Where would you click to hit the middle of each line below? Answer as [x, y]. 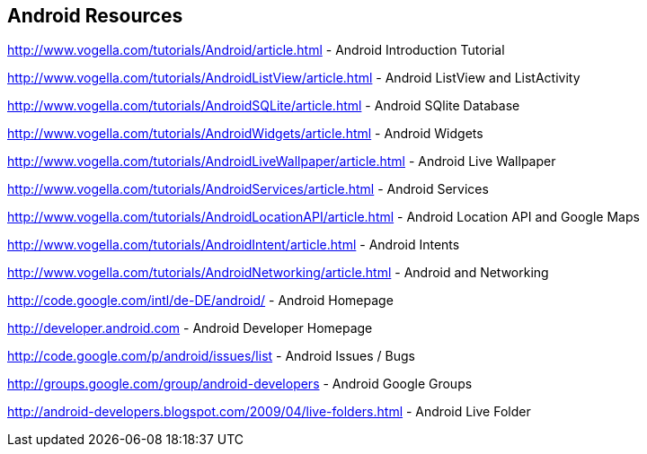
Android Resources [95, 16]
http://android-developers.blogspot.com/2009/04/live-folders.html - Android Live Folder [269, 412]
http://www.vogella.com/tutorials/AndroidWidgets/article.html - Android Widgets [245, 134]
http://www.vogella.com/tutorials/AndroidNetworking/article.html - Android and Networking [278, 273]
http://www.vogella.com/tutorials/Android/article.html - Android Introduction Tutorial [256, 50]
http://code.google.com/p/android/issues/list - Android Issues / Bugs [211, 356]
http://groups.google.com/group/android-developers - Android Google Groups [240, 384]
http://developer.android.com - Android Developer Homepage [190, 328]
